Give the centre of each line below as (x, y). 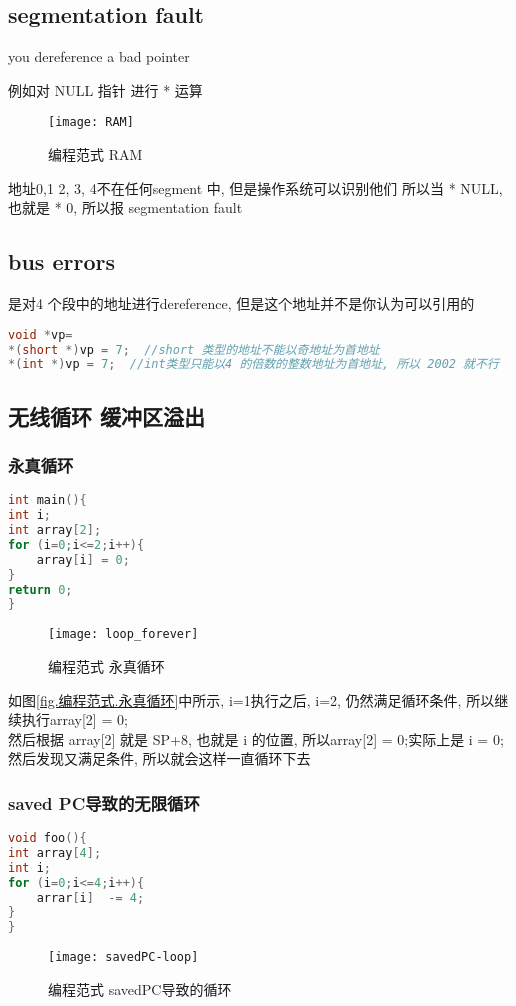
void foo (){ (47, 838)
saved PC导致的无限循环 (104, 802)
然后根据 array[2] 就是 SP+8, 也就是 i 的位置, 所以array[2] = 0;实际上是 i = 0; (256, 738)
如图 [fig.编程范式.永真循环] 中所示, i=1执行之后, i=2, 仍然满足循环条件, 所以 (251, 699)
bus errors (61, 261)
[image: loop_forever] (123, 634)
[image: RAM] (91, 122)
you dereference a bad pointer (99, 56)
